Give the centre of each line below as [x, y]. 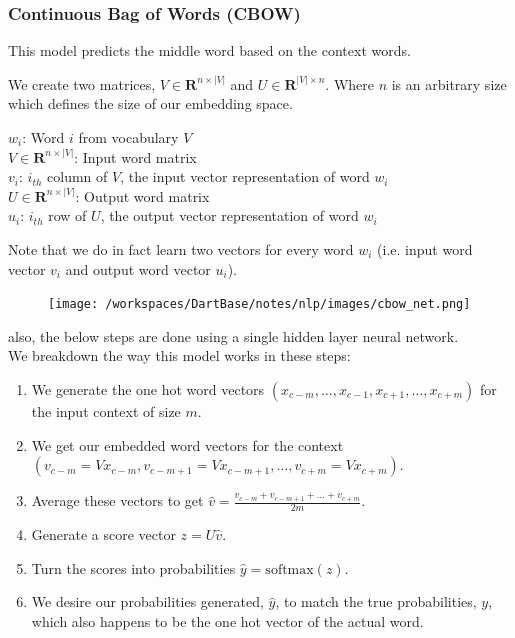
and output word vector [138, 268]
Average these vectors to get [117, 500]
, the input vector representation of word [245, 176]
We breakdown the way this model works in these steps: [179, 355]
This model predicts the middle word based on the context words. [209, 50]
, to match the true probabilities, [376, 601]
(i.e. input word [425, 248]
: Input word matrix [135, 156]
